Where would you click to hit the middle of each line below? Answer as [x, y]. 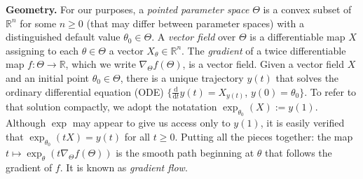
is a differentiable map [297, 37]
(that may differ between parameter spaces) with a [196, 23]
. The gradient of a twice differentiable [264, 50]
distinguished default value [63, 37]
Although [26, 123]
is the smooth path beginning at [185, 153]
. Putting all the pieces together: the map [264, 136]
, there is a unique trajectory [182, 77]
